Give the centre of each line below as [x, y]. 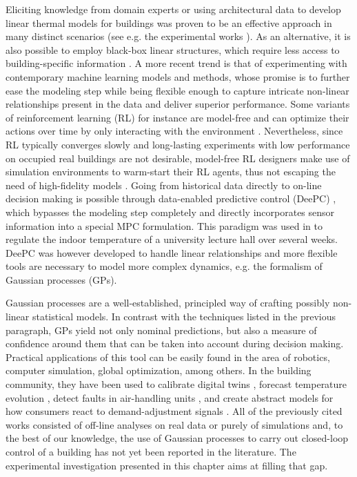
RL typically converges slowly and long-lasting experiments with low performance [178, 144]
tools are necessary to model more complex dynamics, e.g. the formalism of [164, 266]
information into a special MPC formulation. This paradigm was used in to [164, 225]
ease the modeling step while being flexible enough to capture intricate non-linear [177, 90]
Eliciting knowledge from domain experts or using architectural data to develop [173, 9]
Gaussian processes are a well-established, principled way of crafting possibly [168, 303]
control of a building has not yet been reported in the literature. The [151, 451]
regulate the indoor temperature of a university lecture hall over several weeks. [172, 239]
